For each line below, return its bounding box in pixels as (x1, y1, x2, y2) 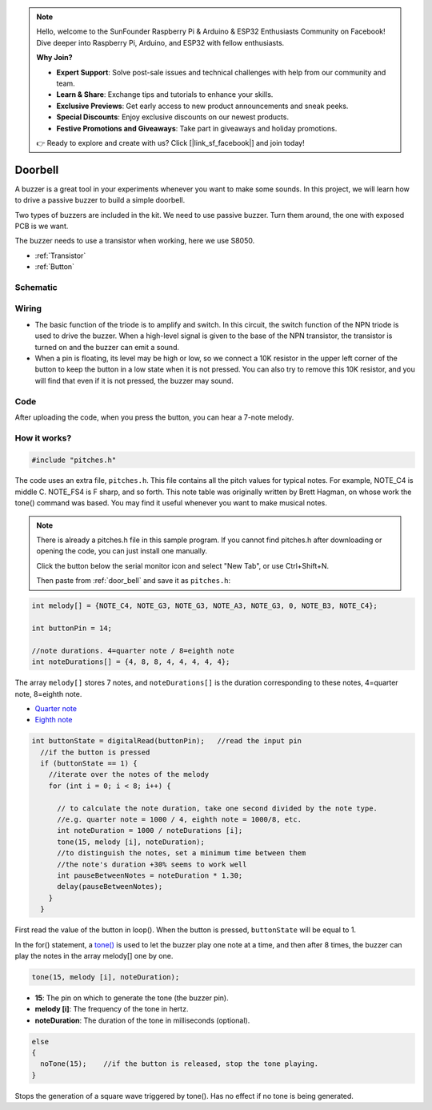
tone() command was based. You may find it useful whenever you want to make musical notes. (14, 498, 327, 508)
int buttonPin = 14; (31, 623, 112, 633)
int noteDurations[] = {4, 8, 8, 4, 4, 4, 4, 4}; (31, 658, 230, 666)
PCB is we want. (14, 221, 69, 231)
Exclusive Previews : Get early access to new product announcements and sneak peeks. (56, 101, 349, 111)
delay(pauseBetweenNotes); (57, 882, 163, 891)
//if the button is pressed (40, 747, 150, 757)
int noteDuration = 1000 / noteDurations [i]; (57, 826, 243, 835)
